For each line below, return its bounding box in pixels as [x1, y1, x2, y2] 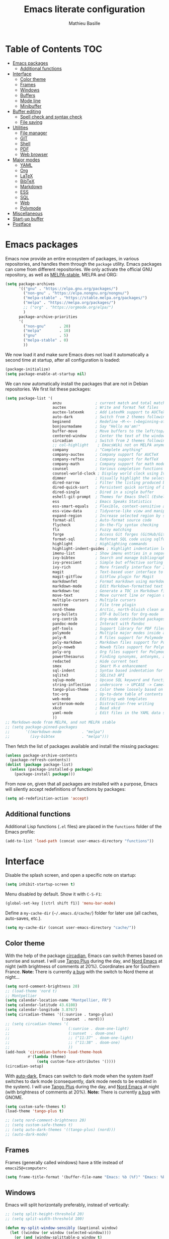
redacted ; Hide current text [52, 658, 138, 664]
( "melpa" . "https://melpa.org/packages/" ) [23, 300, 116, 305]
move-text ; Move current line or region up [52, 593, 167, 598]
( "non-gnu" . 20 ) [23, 323, 71, 329]
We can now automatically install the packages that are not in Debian [5, 380, 148, 387]
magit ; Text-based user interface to [52, 569, 163, 575]
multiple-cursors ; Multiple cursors [52, 598, 136, 603]
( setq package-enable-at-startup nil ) [5, 371, 87, 376]
